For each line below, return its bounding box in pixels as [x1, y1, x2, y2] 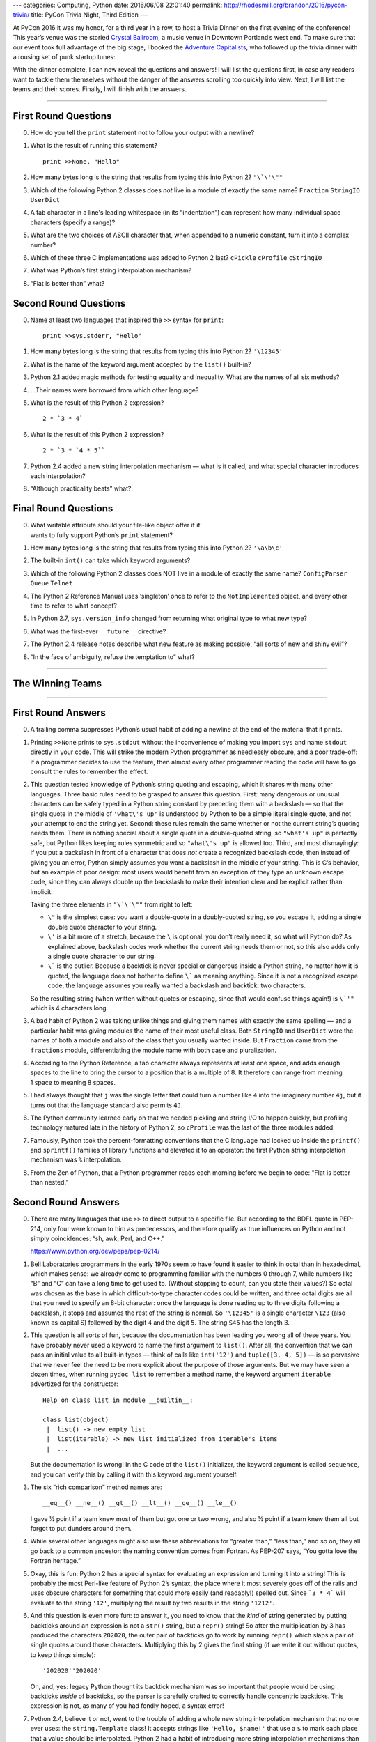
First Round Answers [13, 707, 106, 719]
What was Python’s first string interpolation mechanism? [30, 266, 192, 275]
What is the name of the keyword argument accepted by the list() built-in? [30, 360, 252, 369]
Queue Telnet [30, 579, 73, 587]
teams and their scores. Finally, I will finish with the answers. [13, 85, 187, 93]
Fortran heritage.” [30, 1557, 81, 1565]
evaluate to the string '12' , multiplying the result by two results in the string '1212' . [30, 1598, 275, 1607]
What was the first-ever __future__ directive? [30, 627, 166, 635]
